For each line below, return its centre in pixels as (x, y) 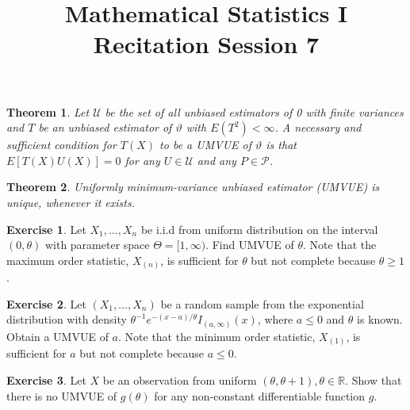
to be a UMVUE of (205, 145)
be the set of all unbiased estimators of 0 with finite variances (254, 111)
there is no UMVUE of (62, 395)
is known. (380, 319)
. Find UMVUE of (250, 245)
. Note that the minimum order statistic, (217, 336)
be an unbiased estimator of (105, 127)
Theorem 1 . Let (48, 111)
